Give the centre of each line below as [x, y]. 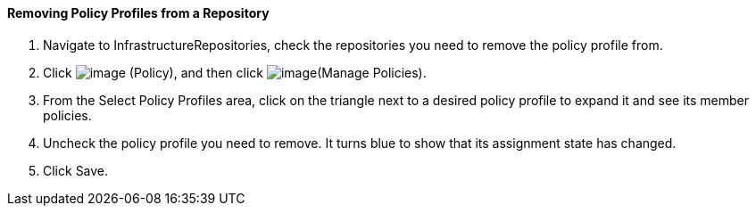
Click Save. [76, 170]
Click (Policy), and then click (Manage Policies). [235, 72]
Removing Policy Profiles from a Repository [138, 13]
